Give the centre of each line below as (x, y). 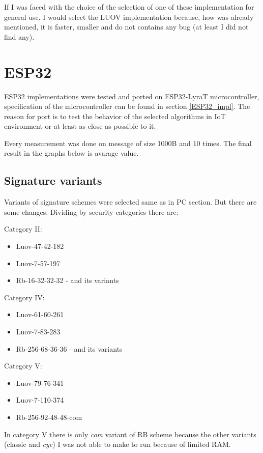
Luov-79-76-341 (40, 383)
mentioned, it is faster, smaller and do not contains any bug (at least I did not (126, 27)
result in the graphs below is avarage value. (71, 153)
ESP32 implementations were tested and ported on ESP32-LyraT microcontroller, (132, 96)
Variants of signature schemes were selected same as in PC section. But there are (130, 202)
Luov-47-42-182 (40, 246)
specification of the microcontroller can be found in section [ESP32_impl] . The (127, 106)
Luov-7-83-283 (38, 332)
